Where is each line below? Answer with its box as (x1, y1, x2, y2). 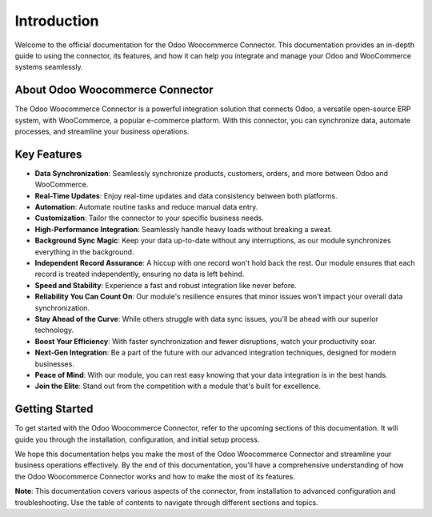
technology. (34, 325, 74, 335)
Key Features (14, 147, 82, 161)
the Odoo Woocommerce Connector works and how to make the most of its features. (14, 471, 295, 481)
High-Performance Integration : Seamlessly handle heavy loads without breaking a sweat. (34, 224, 333, 234)
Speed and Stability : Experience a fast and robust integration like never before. (34, 280, 297, 290)
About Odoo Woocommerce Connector (14, 83, 214, 97)
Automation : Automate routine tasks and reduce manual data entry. (34, 202, 258, 212)
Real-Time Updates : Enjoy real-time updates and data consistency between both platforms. (34, 190, 338, 200)
